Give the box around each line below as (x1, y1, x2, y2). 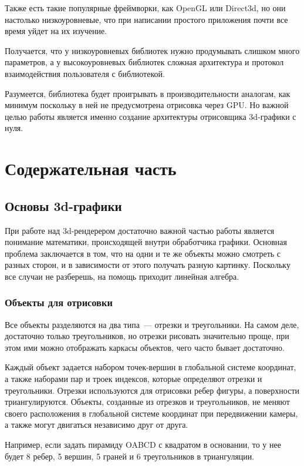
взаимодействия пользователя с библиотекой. (5, 67, 165, 79)
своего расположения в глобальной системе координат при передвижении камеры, (5, 407, 298, 419)
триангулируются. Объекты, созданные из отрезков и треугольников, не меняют (5, 395, 290, 408)
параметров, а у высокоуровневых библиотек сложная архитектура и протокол (5, 56, 284, 68)
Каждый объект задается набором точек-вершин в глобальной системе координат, (5, 361, 296, 373)
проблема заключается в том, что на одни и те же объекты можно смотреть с (5, 247, 281, 259)
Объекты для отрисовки (5, 295, 113, 310)
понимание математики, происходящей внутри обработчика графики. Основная (5, 236, 288, 248)
